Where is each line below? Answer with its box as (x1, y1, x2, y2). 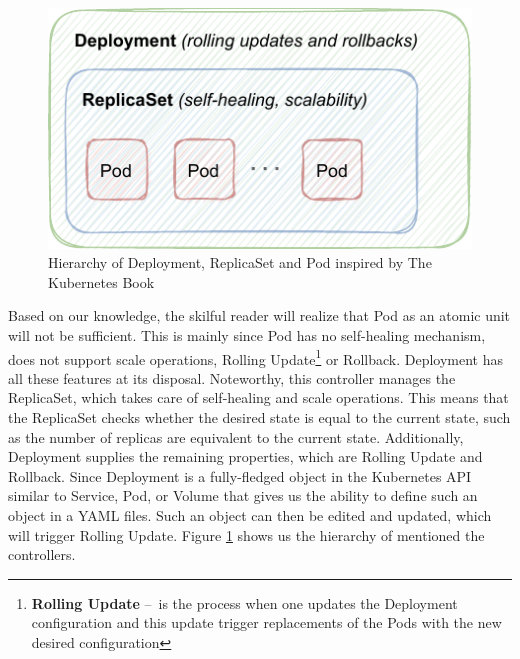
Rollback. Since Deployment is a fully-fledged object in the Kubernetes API (8, 465, 472, 486)
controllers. (8, 544, 76, 565)
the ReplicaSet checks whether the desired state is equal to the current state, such (8, 407, 511, 427)
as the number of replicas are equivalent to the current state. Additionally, (8, 426, 464, 447)
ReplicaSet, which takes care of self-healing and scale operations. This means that (8, 387, 509, 408)
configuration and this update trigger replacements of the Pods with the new (31, 612, 502, 633)
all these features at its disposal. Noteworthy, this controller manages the (8, 367, 456, 388)
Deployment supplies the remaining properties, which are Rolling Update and (8, 446, 483, 467)
